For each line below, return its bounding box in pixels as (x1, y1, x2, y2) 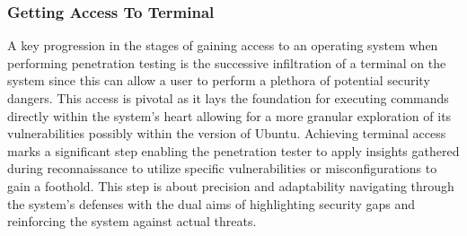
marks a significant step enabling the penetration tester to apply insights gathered (7, 141, 460, 160)
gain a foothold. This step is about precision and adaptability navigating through (7, 176, 454, 195)
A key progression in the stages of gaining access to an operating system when (7, 36, 438, 55)
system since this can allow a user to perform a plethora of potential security (7, 71, 430, 90)
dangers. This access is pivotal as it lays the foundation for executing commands (7, 89, 449, 107)
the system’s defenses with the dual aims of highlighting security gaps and (7, 194, 416, 213)
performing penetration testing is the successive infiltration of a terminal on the (7, 53, 446, 72)
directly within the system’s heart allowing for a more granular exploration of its (7, 106, 452, 125)
